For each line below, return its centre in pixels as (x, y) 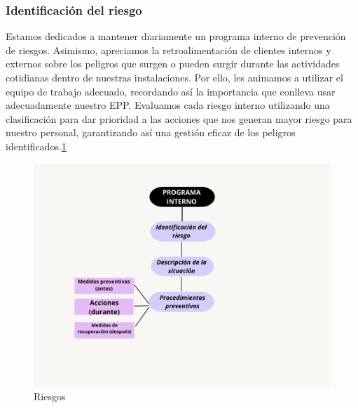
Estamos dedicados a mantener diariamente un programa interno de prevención (176, 36)
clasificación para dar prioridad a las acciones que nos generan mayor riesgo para (179, 118)
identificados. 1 (36, 146)
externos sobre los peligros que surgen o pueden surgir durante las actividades (173, 64)
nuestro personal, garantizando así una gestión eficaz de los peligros (151, 132)
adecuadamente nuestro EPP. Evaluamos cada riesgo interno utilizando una (168, 105)
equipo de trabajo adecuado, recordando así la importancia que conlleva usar (171, 91)
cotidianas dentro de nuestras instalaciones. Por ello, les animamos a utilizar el (174, 77)
